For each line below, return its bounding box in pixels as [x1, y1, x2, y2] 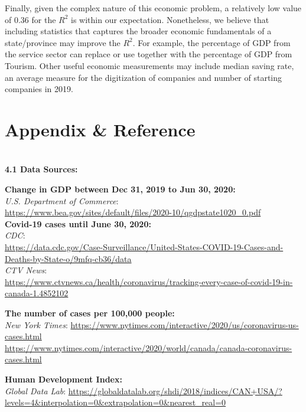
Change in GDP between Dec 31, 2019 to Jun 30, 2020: [5, 183, 236, 195]
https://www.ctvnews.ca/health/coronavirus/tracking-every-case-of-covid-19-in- [5, 275, 293, 287]
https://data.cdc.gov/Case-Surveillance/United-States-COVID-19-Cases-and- [5, 241, 284, 253]
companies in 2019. [5, 83, 73, 95]
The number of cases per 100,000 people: [5, 307, 175, 319]
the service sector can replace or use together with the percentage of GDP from [5, 48, 292, 60]
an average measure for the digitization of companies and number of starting [5, 71, 282, 83]
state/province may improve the [5, 36, 121, 48]
